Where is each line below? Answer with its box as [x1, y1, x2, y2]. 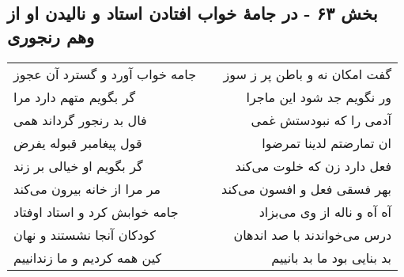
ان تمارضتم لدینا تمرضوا [262, 133, 392, 152]
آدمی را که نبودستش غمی [251, 110, 392, 129]
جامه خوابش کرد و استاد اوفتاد [13, 202, 179, 221]
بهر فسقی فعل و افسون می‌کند [221, 179, 392, 198]
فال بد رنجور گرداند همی [13, 110, 147, 129]
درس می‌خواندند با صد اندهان [233, 225, 392, 244]
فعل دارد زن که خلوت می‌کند [235, 156, 392, 175]
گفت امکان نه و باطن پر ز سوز [223, 64, 392, 83]
